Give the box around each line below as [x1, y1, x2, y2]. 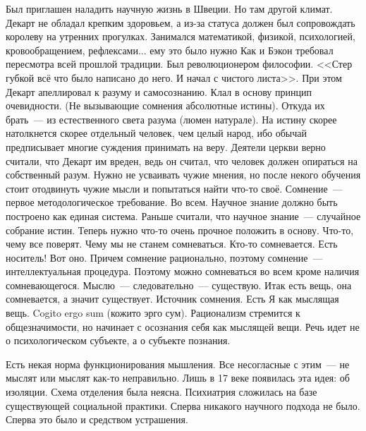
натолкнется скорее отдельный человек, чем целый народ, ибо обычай [6, 126, 307, 140]
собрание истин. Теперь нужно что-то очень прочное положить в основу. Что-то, [6, 222, 354, 237]
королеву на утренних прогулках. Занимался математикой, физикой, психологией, [6, 29, 355, 44]
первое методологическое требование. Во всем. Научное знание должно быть [6, 195, 338, 210]
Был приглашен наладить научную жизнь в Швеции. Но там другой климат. [6, 1, 333, 16]
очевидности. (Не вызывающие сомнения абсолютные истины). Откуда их [6, 98, 325, 113]
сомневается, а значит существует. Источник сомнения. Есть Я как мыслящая [6, 291, 339, 306]
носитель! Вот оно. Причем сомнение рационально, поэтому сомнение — [6, 250, 323, 265]
